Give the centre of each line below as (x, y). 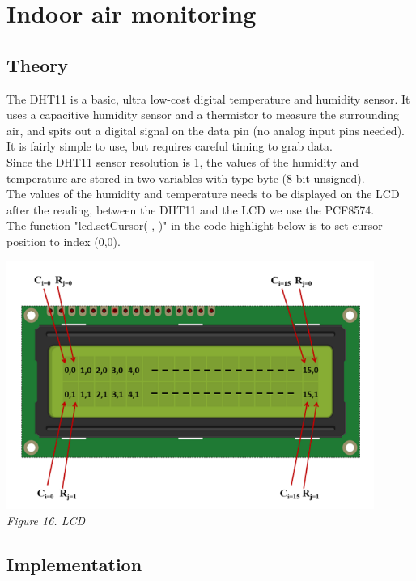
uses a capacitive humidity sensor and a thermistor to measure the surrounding (203, 115)
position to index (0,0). (64, 241)
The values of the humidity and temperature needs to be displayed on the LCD (203, 194)
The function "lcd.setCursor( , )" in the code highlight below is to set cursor (195, 225)
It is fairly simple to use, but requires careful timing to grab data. (170, 146)
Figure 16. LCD (46, 520)
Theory (38, 64)
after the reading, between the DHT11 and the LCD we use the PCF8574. (191, 209)
